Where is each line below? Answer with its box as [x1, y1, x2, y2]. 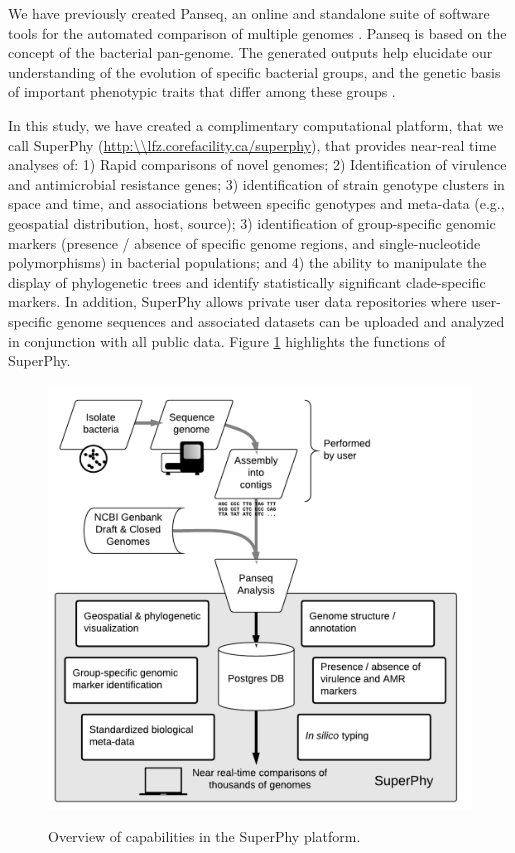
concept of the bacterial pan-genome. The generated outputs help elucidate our [8, 42, 493, 63]
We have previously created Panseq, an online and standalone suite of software [8, 3, 490, 23]
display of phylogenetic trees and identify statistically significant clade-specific [8, 271, 486, 292]
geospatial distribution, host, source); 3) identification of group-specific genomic [8, 212, 496, 233]
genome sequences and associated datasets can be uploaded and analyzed [56, 310, 505, 331]
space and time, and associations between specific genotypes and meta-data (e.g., [8, 193, 505, 214]
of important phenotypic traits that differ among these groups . [8, 81, 396, 102]
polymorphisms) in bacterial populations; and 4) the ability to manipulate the [8, 252, 487, 273]
